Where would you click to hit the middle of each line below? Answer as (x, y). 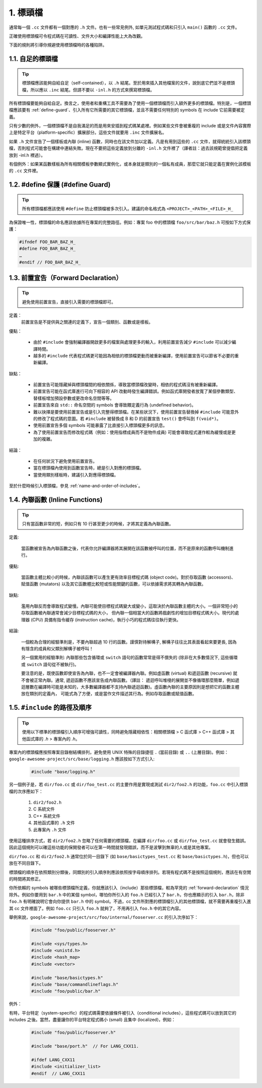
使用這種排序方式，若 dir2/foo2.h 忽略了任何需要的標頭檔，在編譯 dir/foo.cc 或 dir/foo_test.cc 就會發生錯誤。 (129, 841)
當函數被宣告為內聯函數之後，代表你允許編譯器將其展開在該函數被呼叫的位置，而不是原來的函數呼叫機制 (125, 548)
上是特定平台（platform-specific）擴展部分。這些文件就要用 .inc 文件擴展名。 (88, 132)
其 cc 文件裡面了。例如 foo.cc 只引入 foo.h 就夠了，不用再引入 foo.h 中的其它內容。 (96, 908)
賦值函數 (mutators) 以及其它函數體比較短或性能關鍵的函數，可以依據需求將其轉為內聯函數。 (114, 584)
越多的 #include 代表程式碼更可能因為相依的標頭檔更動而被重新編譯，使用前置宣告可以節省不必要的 (134, 355)
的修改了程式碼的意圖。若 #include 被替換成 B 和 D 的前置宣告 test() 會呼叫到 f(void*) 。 (127, 419)
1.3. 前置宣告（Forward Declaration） (66, 278)
